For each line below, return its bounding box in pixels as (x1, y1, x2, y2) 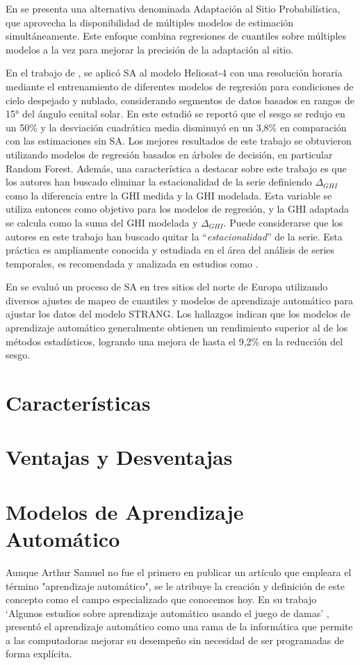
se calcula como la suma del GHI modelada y (6, 215, 198, 229)
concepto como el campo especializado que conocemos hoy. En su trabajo (6, 592, 317, 607)
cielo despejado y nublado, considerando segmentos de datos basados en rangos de (6, 92, 354, 107)
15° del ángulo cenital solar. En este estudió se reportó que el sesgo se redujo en (6, 106, 345, 121)
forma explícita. (6, 646, 72, 661)
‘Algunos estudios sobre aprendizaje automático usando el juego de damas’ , (6, 605, 329, 620)
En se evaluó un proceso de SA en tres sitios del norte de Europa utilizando (6, 279, 328, 294)
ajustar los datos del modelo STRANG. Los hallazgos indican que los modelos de (6, 306, 351, 321)
